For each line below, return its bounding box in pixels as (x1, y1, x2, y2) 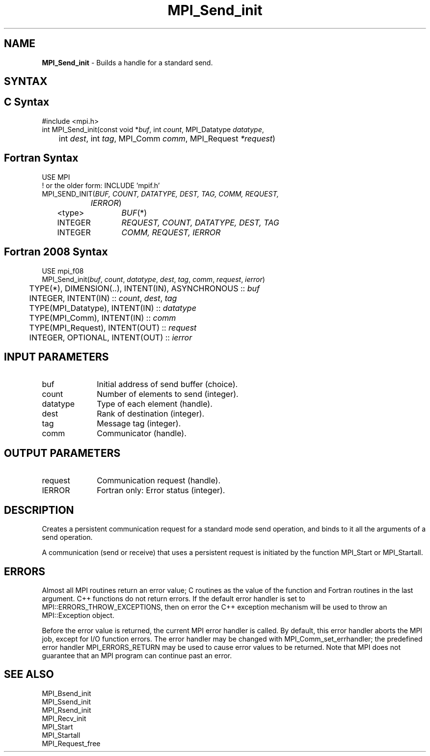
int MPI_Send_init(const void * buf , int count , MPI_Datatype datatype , (42, 125, 264, 134)
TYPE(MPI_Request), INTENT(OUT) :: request (29, 322, 197, 333)
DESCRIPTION (4, 504, 74, 516)
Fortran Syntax (4, 152, 79, 165)
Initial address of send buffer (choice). (97, 379, 238, 390)
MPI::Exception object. (42, 611, 114, 619)
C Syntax (4, 96, 50, 109)
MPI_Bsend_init (42, 689, 91, 698)
